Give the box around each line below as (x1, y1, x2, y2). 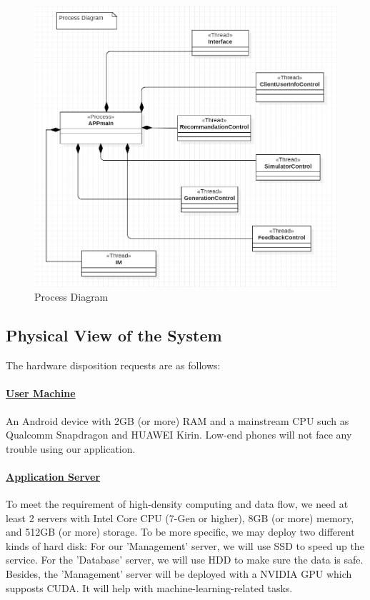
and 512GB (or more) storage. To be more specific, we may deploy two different (6, 524, 355, 539)
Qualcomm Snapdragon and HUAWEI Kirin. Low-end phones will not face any (6, 427, 352, 442)
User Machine (6, 386, 76, 401)
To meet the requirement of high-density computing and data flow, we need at (6, 496, 349, 511)
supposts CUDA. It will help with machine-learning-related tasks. (6, 580, 293, 595)
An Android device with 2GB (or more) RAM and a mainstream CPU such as (6, 413, 349, 428)
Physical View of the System (6, 324, 222, 346)
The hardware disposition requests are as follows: (6, 358, 221, 373)
